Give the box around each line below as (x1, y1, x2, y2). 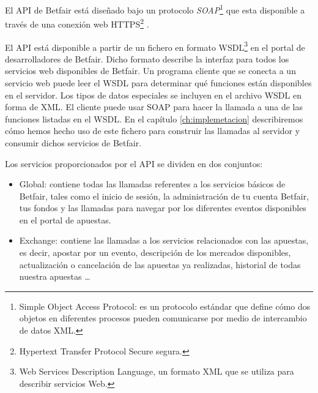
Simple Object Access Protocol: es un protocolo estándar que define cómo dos (19, 299, 311, 312)
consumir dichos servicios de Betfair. (5, 136, 142, 149)
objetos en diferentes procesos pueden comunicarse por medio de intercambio (19, 312, 307, 324)
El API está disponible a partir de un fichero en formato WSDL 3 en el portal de (5, 39, 305, 53)
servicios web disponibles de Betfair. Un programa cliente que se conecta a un (5, 64, 296, 77)
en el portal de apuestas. (19, 213, 111, 226)
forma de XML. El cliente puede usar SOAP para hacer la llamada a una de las (5, 100, 303, 113)
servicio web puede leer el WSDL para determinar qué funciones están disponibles (5, 76, 312, 89)
